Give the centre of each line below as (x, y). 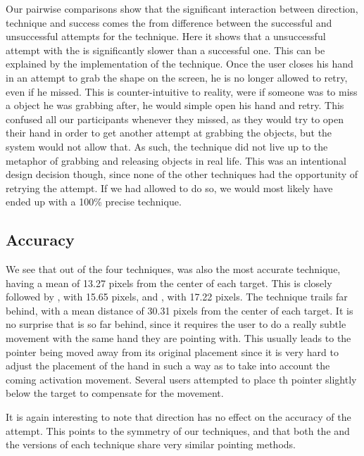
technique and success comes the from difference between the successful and (169, 22)
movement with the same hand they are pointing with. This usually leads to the (178, 338)
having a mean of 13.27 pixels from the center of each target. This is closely (169, 283)
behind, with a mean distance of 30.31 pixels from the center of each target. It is (180, 310)
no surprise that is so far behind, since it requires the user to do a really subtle (176, 324)
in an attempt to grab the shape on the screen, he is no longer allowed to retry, (177, 77)
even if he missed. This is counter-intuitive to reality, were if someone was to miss (182, 91)
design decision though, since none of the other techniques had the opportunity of (182, 174)
